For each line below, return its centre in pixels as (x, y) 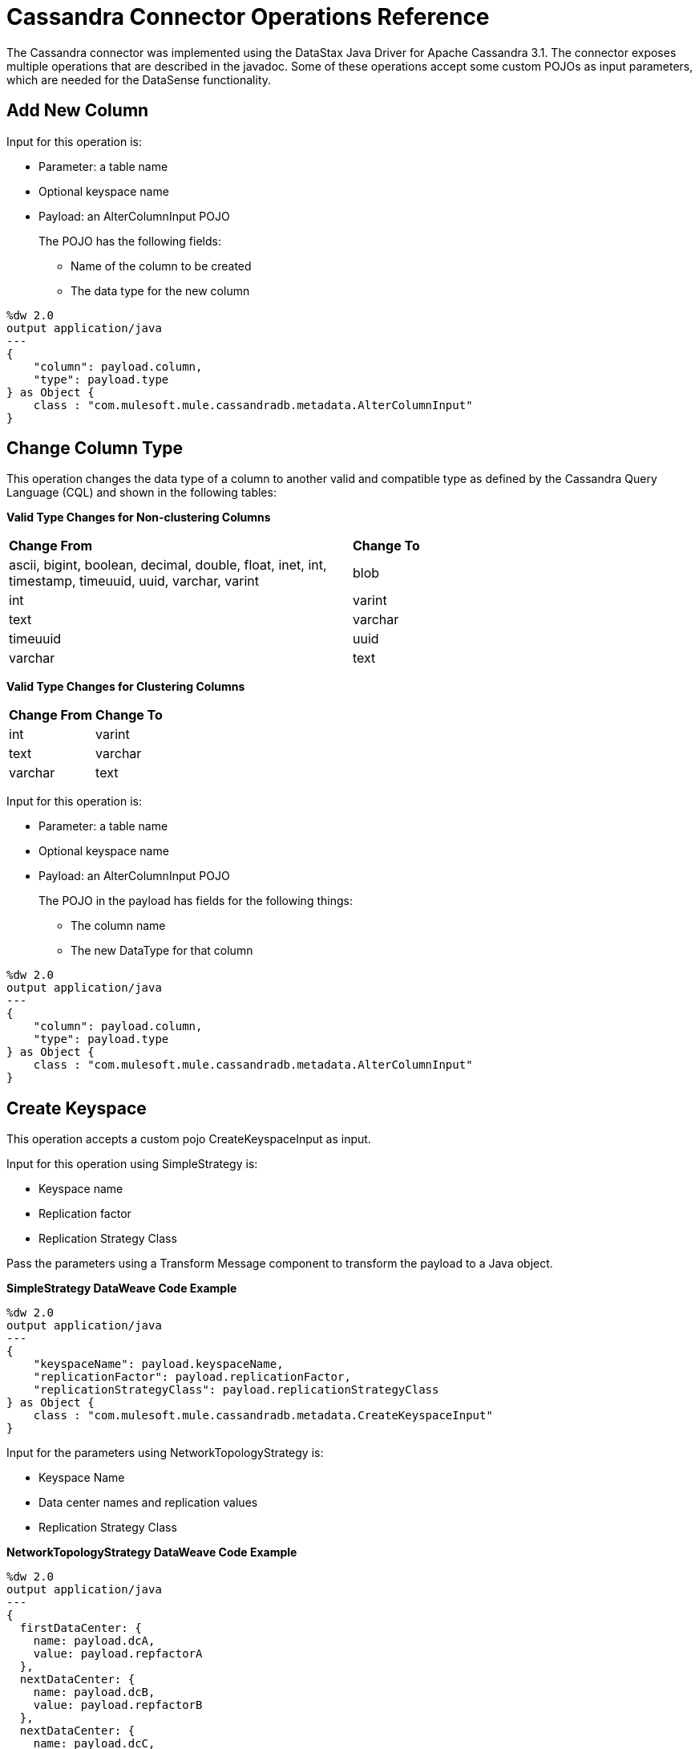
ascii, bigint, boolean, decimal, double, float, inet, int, (168, 565)
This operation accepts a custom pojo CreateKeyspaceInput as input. (189, 1139)
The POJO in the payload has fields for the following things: (196, 901)
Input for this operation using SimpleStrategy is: (132, 1164)
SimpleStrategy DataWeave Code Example (122, 1288)
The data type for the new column (160, 290)
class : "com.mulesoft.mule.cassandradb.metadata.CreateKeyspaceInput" (263, 1416)
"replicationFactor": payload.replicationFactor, (192, 1377)
